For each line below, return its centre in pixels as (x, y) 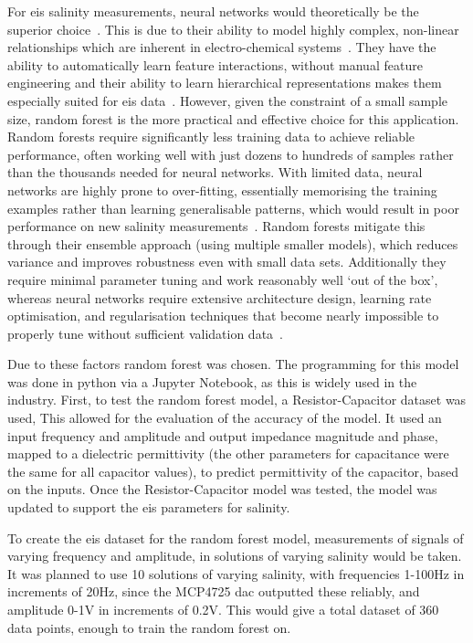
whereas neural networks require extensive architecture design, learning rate (220, 297)
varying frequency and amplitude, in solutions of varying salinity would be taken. (235, 556)
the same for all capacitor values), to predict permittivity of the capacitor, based (233, 471)
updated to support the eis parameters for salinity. (149, 507)
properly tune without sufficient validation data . (145, 333)
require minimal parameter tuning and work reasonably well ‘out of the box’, (223, 279)
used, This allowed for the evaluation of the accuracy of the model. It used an (225, 418)
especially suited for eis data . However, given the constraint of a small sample (228, 100)
